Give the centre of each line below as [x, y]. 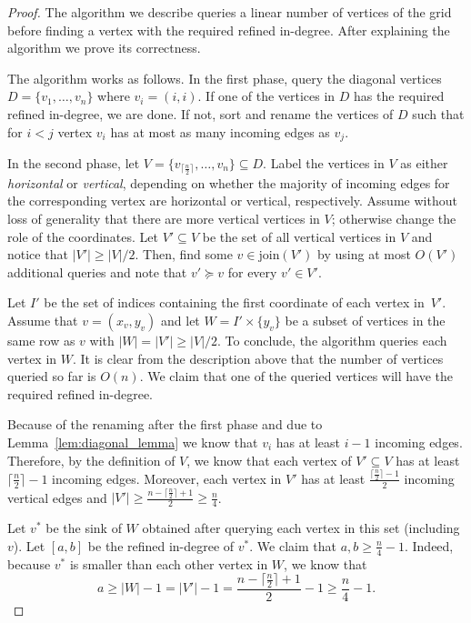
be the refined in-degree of [161, 545]
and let [180, 320]
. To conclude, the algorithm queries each [332, 340]
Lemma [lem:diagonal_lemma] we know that [133, 442]
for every [252, 271]
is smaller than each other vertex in [169, 563]
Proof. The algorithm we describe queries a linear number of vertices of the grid [230, 12]
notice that [38, 254]
